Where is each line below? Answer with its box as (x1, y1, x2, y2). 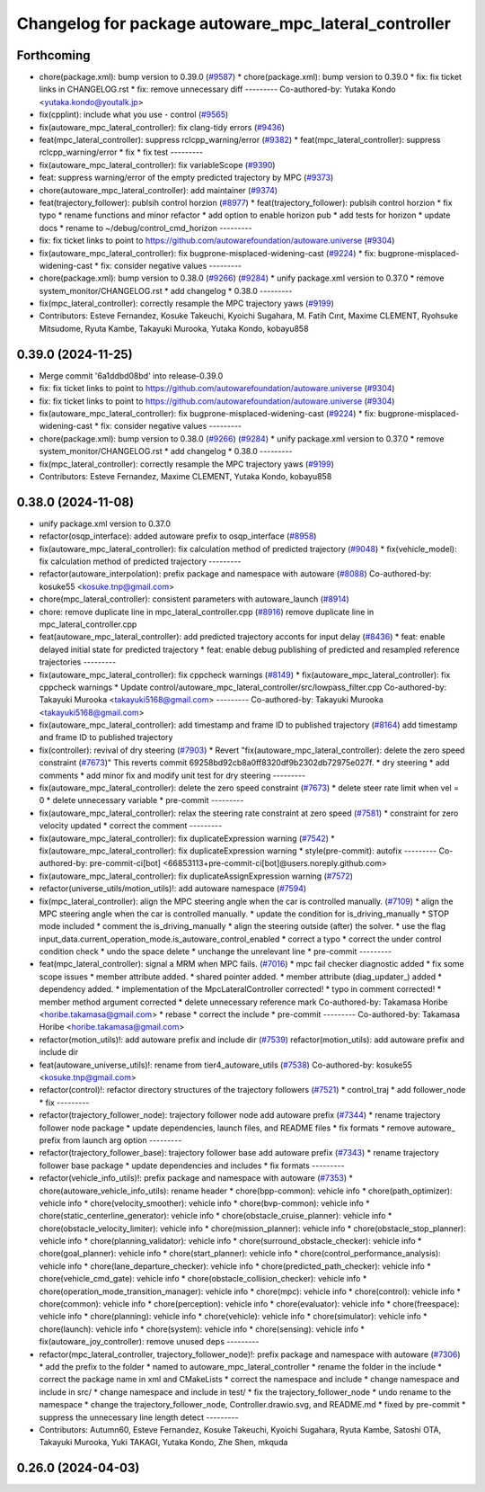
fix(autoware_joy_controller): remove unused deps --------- (39, 1336, 260, 1347)
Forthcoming (16, 48, 91, 63)
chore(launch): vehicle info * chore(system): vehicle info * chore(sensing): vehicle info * (39, 1323, 366, 1335)
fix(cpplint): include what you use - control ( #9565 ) (39, 109, 229, 121)
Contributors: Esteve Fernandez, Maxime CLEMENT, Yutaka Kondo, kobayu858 (39, 470, 332, 481)
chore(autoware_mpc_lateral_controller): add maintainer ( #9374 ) (39, 184, 278, 195)
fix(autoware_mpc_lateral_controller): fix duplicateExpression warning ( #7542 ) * (39, 833, 336, 844)
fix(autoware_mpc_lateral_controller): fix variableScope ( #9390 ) (39, 159, 276, 170)
